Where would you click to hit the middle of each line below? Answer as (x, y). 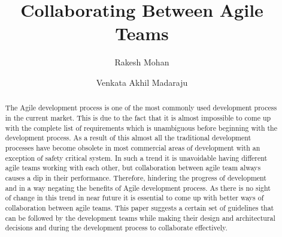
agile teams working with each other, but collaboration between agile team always (133, 168)
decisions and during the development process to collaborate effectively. (116, 228)
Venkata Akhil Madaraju (142, 82)
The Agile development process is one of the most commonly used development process (141, 108)
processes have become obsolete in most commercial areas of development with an (133, 147)
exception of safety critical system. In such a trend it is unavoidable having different (136, 157)
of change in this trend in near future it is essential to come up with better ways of (134, 198)
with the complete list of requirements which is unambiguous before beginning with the (141, 127)
